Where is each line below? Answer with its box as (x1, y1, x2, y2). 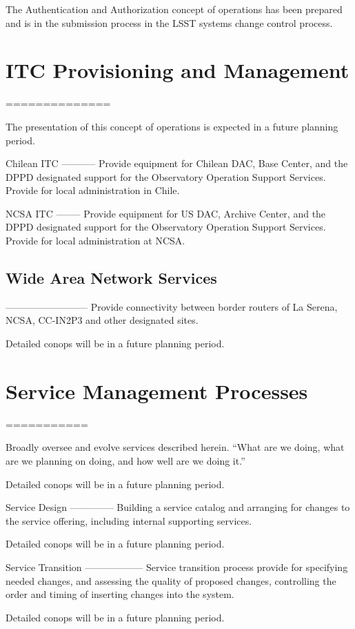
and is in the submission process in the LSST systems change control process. (6, 15, 333, 30)
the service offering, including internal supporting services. (6, 513, 252, 528)
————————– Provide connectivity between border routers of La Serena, (6, 299, 338, 313)
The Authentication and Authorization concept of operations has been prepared (6, 2, 343, 16)
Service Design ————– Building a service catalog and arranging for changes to (6, 500, 350, 514)
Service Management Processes (6, 376, 308, 405)
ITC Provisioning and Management (6, 56, 349, 84)
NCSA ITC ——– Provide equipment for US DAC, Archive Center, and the (6, 206, 326, 220)
